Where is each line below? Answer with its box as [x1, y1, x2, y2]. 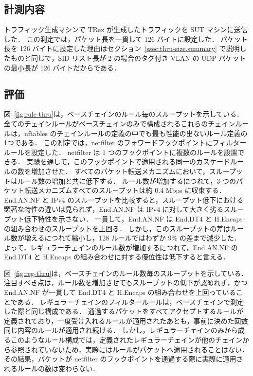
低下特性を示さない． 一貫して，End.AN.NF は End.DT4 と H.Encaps [24, 213, 243, 223]
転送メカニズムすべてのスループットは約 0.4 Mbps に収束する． [24, 185, 226, 195]
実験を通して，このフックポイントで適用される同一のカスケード [26, 156, 230, 167]
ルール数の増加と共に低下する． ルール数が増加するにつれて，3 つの [17, 175, 236, 186]
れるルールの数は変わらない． [4, 363, 99, 373]
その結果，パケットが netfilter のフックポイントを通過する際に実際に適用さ [4, 354, 243, 364]
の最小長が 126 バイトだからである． [4, 62, 121, 72]
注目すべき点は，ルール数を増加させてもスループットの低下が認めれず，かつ [4, 277, 248, 288]
